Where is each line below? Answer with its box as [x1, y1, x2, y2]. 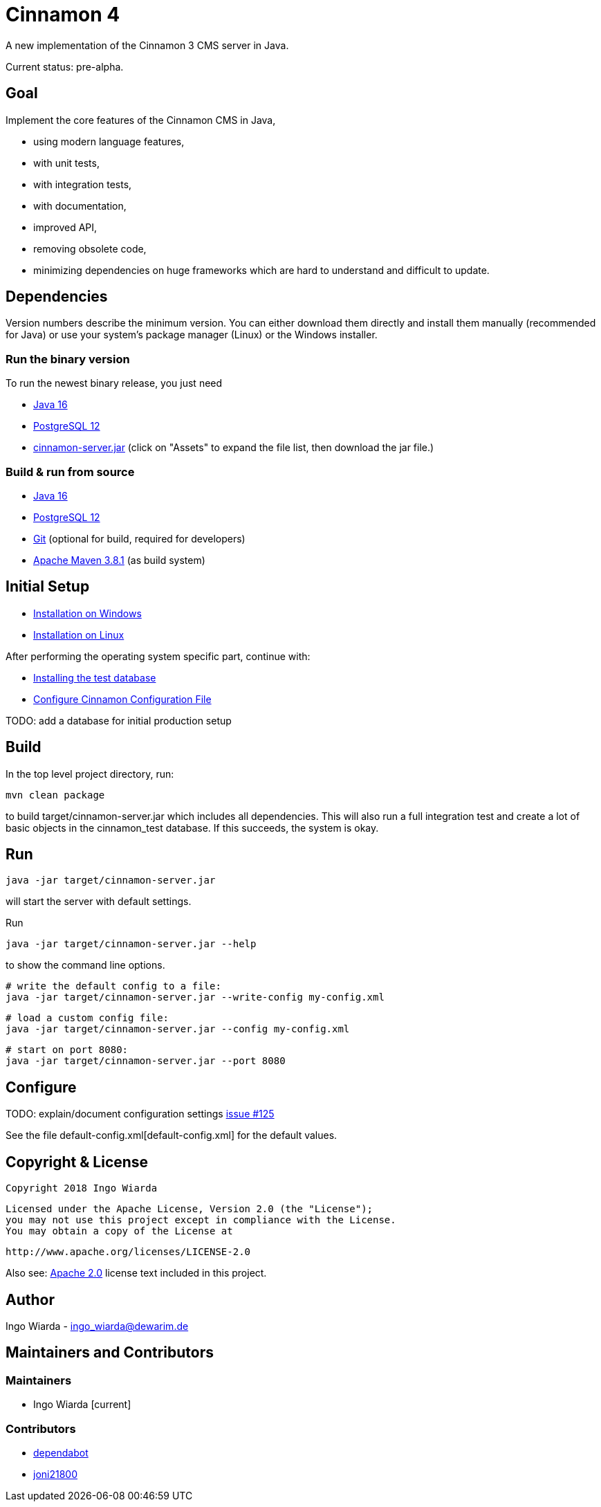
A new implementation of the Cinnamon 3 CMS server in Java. [6, 39, 289, 51]
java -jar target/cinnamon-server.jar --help [6, 938, 257, 950]
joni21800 [33, 1468, 78, 1480]
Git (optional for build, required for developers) [33, 532, 246, 545]
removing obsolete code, [33, 242, 147, 255]
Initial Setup [6, 578, 90, 596]
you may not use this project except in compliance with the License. [6, 1214, 396, 1226]
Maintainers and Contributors [6, 1344, 214, 1362]
